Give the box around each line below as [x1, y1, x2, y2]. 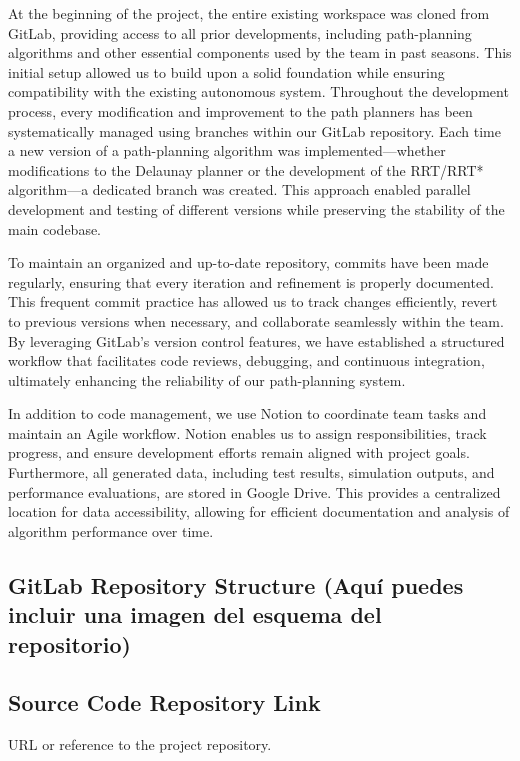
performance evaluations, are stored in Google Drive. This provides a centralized [8, 481, 501, 502]
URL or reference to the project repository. [8, 734, 272, 755]
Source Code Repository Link [8, 687, 321, 718]
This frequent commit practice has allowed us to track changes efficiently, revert [8, 291, 498, 312]
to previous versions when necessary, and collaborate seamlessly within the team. [8, 310, 504, 331]
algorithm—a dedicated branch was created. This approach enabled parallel [8, 179, 471, 200]
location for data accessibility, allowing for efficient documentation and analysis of [8, 501, 510, 522]
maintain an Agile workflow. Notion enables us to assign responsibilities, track [8, 422, 487, 443]
